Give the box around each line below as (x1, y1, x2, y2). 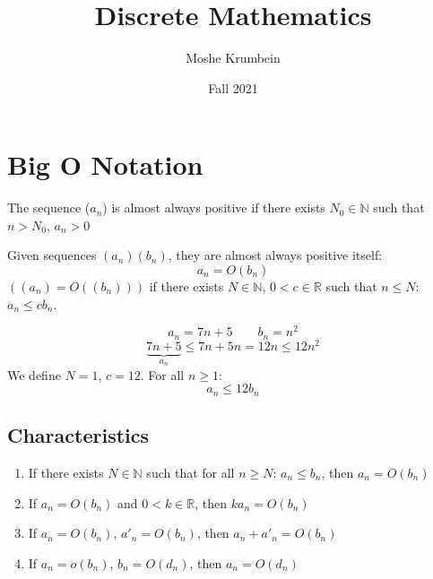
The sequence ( (7, 198, 91, 217)
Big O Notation (7, 146, 204, 183)
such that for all (146, 462, 235, 481)
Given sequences (7, 246, 97, 264)
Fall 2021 (208, 78, 258, 97)
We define (7, 365, 61, 384)
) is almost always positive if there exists (102, 198, 325, 217)
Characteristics (7, 421, 150, 449)
